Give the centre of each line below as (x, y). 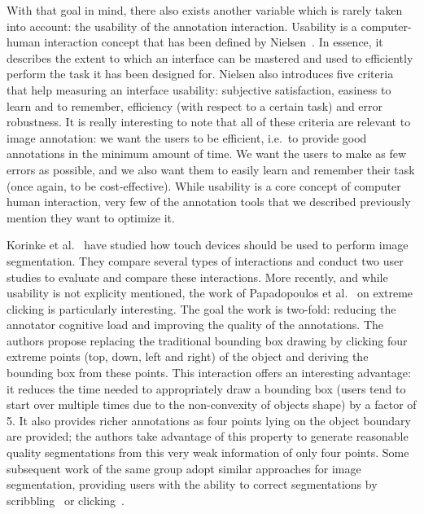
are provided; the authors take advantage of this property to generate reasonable (208, 436)
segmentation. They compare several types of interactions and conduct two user (205, 260)
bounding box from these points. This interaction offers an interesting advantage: (209, 373)
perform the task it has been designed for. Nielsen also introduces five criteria (200, 74)
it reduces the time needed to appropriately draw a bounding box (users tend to (206, 388)
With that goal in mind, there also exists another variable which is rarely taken (205, 10)
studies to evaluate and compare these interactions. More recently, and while (197, 277)
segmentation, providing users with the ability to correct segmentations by (192, 484)
